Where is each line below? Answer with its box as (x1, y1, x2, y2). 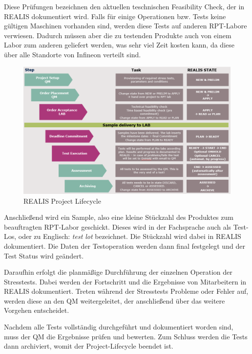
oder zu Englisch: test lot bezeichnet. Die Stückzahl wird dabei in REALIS (18, 231, 241, 241)
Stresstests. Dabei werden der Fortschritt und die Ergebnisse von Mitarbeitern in (4, 276, 247, 286)
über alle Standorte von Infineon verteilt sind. (4, 49, 141, 59)
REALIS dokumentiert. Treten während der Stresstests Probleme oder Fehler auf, (4, 286, 249, 296)
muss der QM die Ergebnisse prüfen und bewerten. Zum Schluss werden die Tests (4, 331, 248, 341)
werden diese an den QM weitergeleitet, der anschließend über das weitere (4, 295, 225, 306)
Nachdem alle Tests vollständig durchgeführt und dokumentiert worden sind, (4, 322, 233, 332)
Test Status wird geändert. (4, 250, 84, 260)
